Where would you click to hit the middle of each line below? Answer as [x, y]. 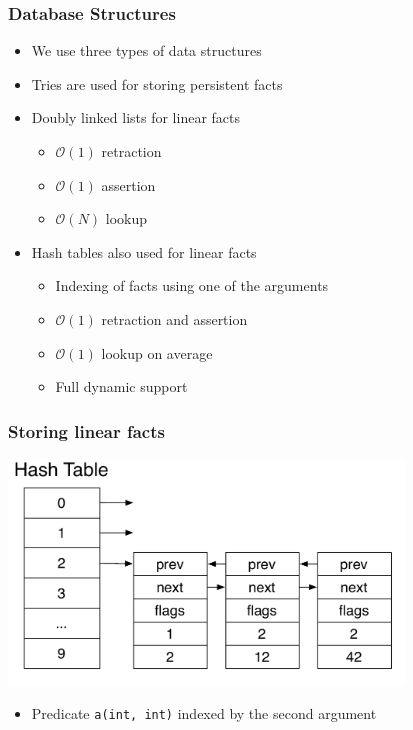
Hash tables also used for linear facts [144, 251]
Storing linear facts [86, 430]
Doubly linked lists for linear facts [135, 117]
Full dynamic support [121, 386]
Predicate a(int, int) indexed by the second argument [204, 713]
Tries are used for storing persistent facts [157, 83]
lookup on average [157, 352]
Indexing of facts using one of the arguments [192, 285]
